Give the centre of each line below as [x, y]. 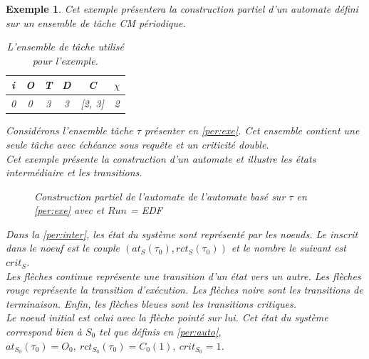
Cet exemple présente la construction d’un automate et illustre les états [161, 158]
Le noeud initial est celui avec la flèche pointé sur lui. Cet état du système [167, 317]
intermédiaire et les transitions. [74, 172]
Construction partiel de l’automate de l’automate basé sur [160, 196]
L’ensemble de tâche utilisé [65, 47]
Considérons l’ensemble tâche [69, 130]
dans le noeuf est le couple [63, 248]
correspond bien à [44, 332]
